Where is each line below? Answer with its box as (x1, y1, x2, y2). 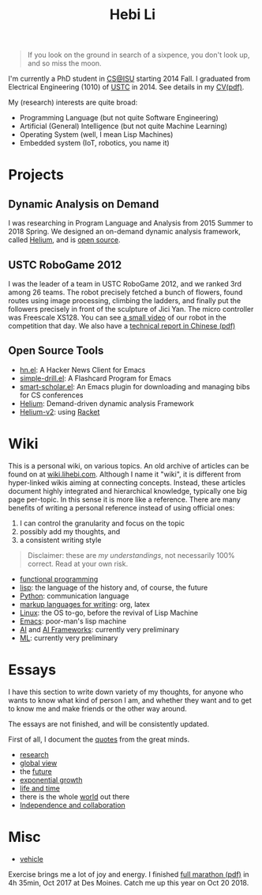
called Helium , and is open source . (8, 235, 121, 245)
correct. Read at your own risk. (27, 559, 129, 568)
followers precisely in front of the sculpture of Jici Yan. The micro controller (8, 305, 254, 313)
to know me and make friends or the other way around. (8, 703, 187, 713)
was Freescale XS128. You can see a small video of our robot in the (8, 313, 226, 322)
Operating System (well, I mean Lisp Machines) (19, 130, 174, 139)
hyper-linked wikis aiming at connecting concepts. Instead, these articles (8, 477, 246, 487)
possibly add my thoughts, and (19, 526, 121, 536)
